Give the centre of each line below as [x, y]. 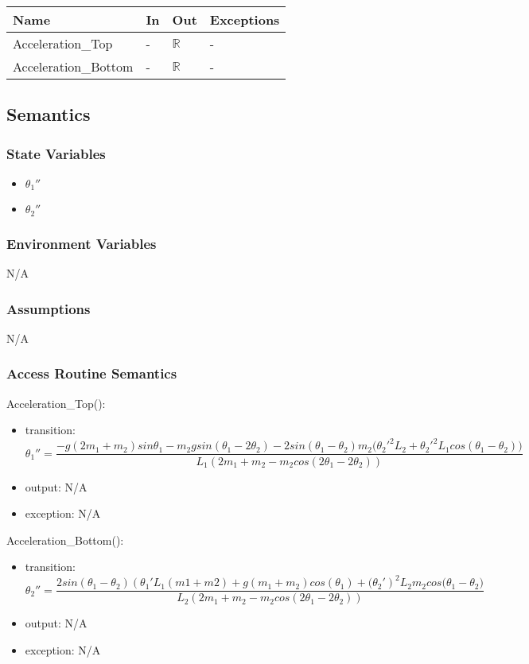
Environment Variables [82, 243]
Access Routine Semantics [92, 373]
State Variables [56, 153]
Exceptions [245, 19]
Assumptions [49, 308]
